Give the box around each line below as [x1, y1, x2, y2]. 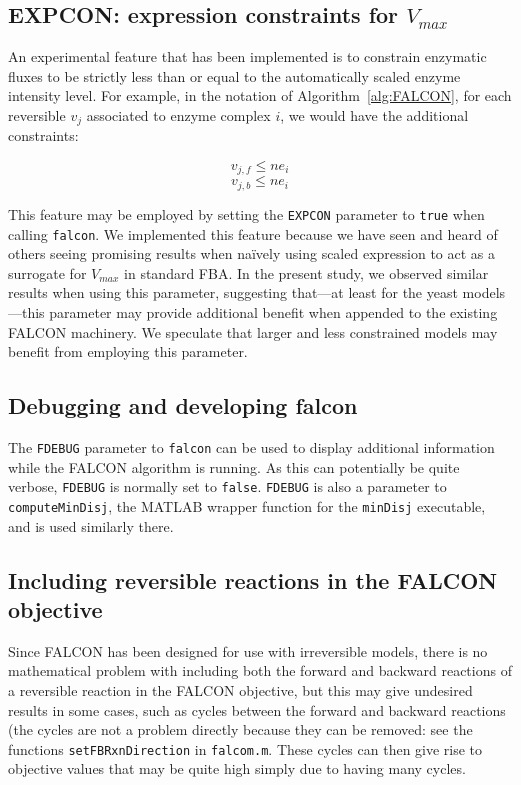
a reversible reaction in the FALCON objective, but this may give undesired [8, 679, 473, 700]
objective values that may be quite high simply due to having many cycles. [8, 758, 466, 779]
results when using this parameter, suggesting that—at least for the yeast [8, 282, 458, 303]
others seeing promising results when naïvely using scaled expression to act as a [8, 243, 495, 264]
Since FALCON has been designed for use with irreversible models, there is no [8, 640, 488, 661]
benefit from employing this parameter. [8, 341, 248, 362]
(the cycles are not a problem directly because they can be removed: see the [8, 719, 473, 740]
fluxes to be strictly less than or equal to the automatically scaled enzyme [8, 65, 461, 86]
